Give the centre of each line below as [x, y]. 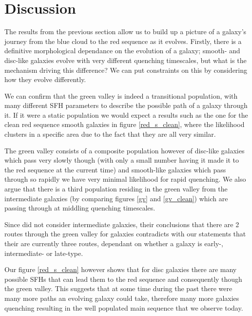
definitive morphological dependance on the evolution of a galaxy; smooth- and [122, 51]
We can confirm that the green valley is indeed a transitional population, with [121, 95]
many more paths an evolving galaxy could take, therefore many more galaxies [122, 298]
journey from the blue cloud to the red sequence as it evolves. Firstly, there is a [123, 41]
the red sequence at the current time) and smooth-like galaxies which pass [115, 169]
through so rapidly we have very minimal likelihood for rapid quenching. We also [125, 179]
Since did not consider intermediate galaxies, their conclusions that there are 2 [122, 224]
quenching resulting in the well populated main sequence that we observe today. [124, 307]
